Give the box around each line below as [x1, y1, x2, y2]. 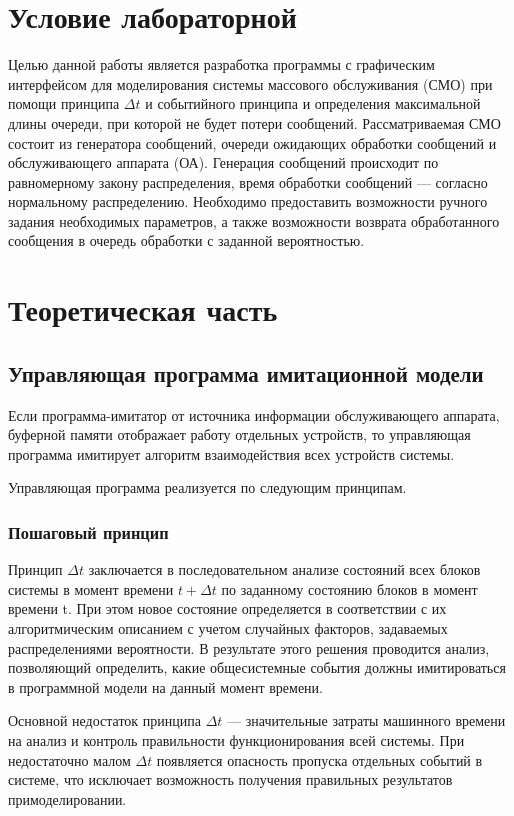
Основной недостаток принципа [8, 710, 201, 731]
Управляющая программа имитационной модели [8, 357, 484, 388]
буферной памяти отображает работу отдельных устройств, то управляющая [8, 424, 471, 445]
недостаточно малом [8, 749, 131, 770]
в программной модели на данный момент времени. [8, 676, 323, 697]
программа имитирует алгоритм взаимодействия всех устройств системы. [8, 443, 455, 464]
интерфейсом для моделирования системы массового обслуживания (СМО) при [8, 73, 493, 94]
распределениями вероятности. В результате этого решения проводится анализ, [8, 637, 490, 658]
